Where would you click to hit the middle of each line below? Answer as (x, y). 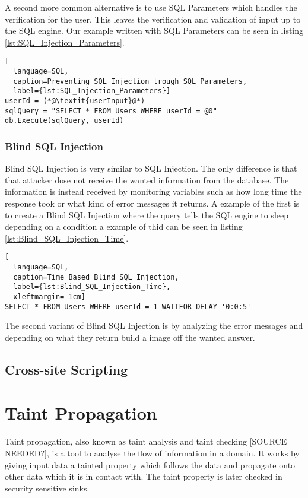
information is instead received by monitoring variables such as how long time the (153, 191)
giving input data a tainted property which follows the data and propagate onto (150, 464)
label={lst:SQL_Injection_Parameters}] (92, 91)
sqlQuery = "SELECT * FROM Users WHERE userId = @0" (111, 111)
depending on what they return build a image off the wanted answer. (130, 337)
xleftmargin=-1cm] (50, 296)
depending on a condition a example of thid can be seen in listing (124, 226)
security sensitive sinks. (47, 488)
